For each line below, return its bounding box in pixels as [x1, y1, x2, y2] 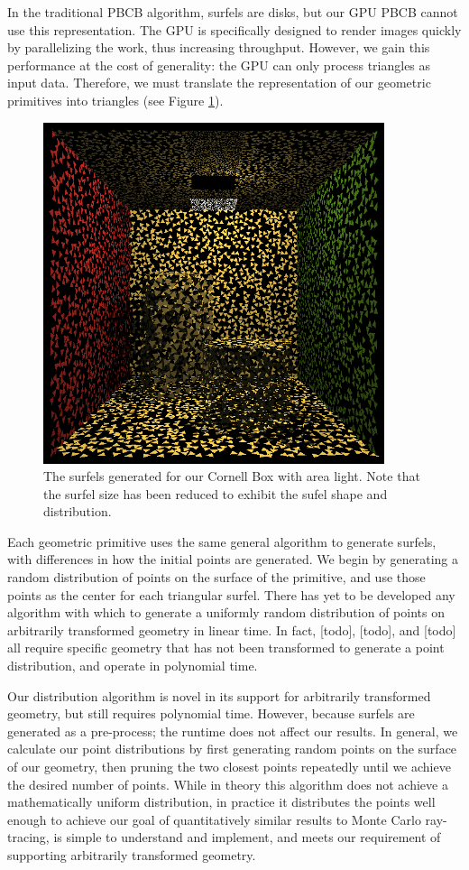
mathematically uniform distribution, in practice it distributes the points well [7, 792, 436, 811]
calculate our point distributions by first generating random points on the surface [7, 739, 457, 758]
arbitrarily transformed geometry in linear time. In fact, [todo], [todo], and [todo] [7, 620, 456, 639]
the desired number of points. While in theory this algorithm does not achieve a [7, 774, 448, 793]
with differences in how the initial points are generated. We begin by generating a [7, 550, 459, 569]
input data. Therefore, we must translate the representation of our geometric [7, 73, 431, 92]
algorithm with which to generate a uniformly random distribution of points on [7, 603, 445, 622]
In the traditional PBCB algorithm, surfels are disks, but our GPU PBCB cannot [7, 3, 458, 21]
